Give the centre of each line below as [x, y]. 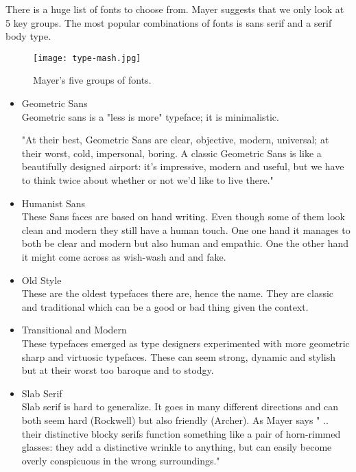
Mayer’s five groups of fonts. [92, 80]
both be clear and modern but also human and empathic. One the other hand [185, 243]
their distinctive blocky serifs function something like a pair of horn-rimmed [181, 433]
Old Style [41, 280]
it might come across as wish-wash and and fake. [124, 256]
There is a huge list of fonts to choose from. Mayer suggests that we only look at [175, 9]
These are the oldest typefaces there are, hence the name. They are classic [178, 293]
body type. [28, 36]
